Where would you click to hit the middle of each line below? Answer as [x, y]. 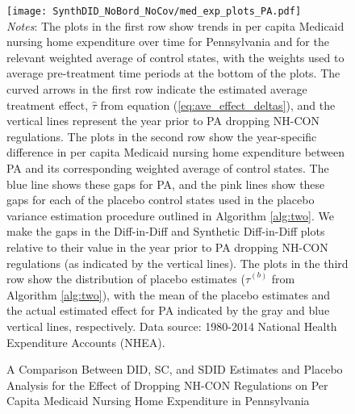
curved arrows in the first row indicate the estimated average [157, 89]
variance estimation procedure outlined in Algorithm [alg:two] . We [170, 215]
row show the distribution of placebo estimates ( [126, 279]
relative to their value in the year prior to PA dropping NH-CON [167, 247]
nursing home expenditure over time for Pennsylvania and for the [168, 42]
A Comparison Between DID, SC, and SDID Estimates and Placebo [175, 369]
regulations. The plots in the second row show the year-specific [162, 136]
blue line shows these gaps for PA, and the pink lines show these [166, 184]
